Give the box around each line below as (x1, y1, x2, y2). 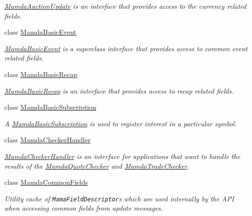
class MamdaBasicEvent (4, 27, 77, 37)
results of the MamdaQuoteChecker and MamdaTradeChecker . (4, 160, 189, 171)
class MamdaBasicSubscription (4, 102, 97, 112)
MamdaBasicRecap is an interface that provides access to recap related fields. (4, 85, 234, 96)
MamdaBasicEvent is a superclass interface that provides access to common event (4, 43, 248, 53)
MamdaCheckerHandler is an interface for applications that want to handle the (4, 151, 240, 161)
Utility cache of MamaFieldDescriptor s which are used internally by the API (4, 193, 234, 203)
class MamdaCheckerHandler (4, 135, 91, 145)
